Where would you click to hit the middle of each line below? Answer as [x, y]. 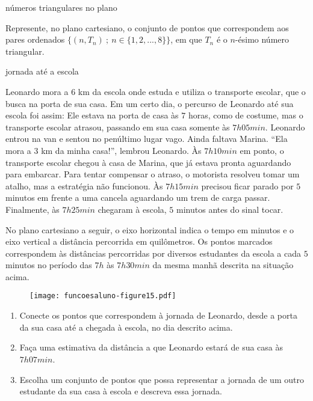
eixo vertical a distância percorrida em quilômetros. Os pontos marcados [139, 241]
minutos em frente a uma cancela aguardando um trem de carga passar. [138, 197]
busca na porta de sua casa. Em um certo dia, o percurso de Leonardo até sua [150, 103]
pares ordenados [35, 39]
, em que [186, 39]
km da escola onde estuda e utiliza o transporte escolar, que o [192, 91]
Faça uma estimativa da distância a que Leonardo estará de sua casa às [151, 347]
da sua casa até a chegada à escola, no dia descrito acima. [126, 327]
